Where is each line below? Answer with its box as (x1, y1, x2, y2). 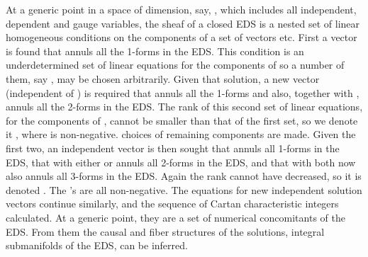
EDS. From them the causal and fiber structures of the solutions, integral (6, 224, 325, 239)
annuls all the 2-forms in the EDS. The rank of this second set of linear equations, (6, 99, 363, 114)
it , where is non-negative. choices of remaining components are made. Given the (6, 127, 356, 142)
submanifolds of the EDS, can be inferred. (6, 238, 188, 253)
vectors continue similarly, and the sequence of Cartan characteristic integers (6, 196, 339, 211)
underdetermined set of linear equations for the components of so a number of (6, 57, 345, 72)
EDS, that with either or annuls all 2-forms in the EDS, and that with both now (6, 154, 356, 169)
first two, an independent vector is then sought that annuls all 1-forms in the (6, 140, 340, 155)
